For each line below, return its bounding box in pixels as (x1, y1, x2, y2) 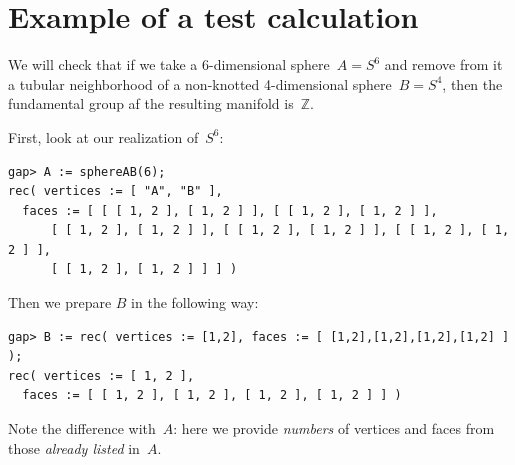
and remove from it (384, 54, 503, 75)
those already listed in (8, 437, 140, 458)
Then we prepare (8, 292, 112, 313)
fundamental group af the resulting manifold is (8, 93, 294, 114)
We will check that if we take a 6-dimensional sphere (8, 54, 330, 75)
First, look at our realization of (8, 126, 199, 147)
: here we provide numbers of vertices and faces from (173, 418, 495, 439)
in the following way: (131, 292, 259, 313)
